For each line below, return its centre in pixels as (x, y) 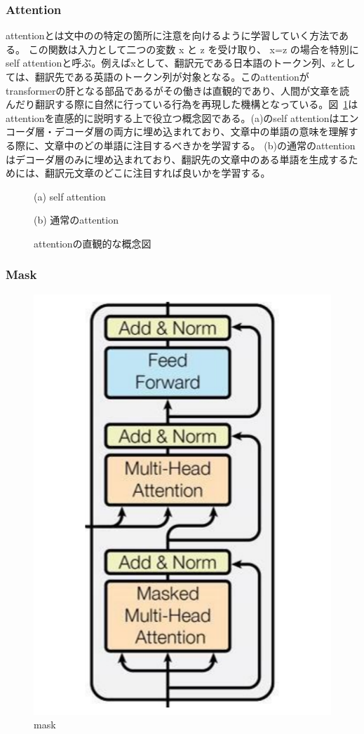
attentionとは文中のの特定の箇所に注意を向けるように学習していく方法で (173, 35)
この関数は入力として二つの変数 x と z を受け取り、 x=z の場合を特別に (194, 49)
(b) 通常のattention (76, 220)
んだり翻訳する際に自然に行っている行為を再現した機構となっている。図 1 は (182, 104)
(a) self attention (70, 196)
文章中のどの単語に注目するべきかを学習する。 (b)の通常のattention (200, 145)
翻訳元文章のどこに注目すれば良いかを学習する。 (157, 173)
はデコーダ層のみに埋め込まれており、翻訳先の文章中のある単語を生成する (177, 159)
